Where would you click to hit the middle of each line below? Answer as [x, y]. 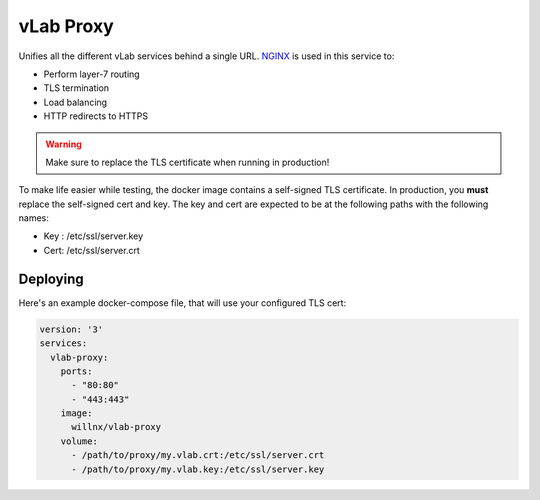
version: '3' [71, 329]
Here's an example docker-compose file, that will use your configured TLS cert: [182, 302]
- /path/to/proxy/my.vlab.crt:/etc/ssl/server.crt [198, 455]
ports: [76, 371]
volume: [79, 441]
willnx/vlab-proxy [116, 427]
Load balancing [75, 102]
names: [33, 218]
